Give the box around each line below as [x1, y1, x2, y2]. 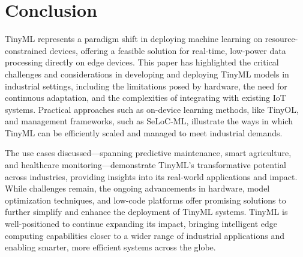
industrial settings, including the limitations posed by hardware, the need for [5, 79, 287, 92]
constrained [5, 44, 47, 56]
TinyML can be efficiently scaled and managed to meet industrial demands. [5, 126, 283, 139]
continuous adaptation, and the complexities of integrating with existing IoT [5, 91, 286, 104]
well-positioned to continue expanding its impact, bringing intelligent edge [5, 217, 278, 230]
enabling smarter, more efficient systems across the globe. [5, 241, 216, 253]
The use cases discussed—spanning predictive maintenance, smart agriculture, [5, 147, 292, 159]
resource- [265, 32, 298, 45]
